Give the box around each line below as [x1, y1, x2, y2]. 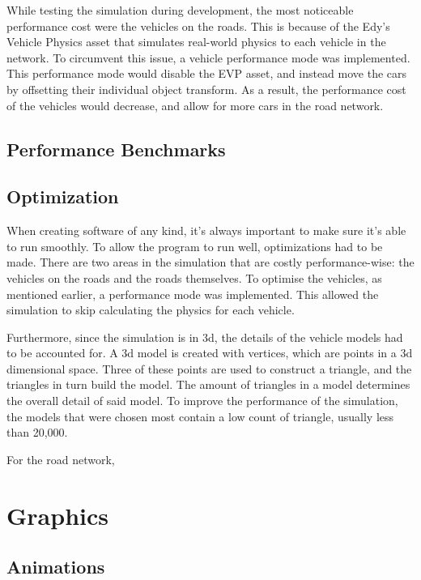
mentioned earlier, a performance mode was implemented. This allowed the [6, 285, 379, 302]
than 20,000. [6, 424, 68, 441]
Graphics [6, 498, 108, 531]
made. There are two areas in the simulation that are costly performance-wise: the [6, 254, 415, 271]
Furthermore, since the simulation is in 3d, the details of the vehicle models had [6, 328, 403, 345]
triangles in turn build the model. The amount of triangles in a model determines [6, 376, 410, 393]
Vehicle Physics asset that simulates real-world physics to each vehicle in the [6, 33, 386, 50]
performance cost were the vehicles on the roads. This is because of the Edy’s [6, 17, 390, 34]
